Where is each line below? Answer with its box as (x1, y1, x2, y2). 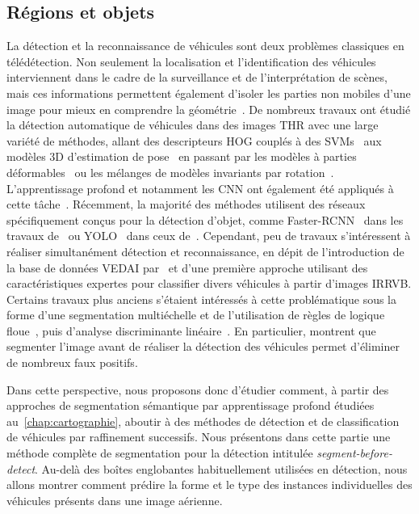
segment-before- (316, 444, 392, 461)
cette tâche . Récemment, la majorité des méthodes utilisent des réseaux (6, 196, 366, 213)
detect (6, 460, 36, 477)
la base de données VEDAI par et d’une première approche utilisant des (6, 259, 368, 276)
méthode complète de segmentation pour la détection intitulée (6, 444, 313, 461)
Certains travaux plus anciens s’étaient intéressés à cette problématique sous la (6, 290, 397, 307)
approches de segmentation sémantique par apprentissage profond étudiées (6, 397, 375, 414)
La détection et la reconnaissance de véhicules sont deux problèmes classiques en (6, 37, 404, 54)
